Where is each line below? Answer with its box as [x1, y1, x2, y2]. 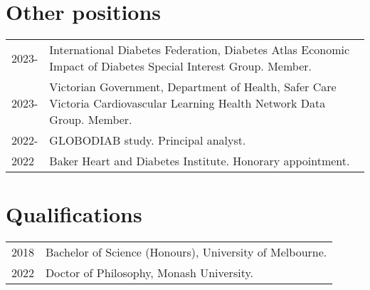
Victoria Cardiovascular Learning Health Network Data [49, 95, 326, 112]
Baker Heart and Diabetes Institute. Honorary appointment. [49, 152, 350, 170]
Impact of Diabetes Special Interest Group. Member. [49, 58, 312, 75]
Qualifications [6, 200, 142, 229]
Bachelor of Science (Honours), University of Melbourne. [46, 244, 327, 261]
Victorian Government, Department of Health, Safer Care [49, 78, 337, 95]
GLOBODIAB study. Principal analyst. [49, 132, 246, 149]
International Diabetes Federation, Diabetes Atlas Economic [49, 41, 350, 58]
